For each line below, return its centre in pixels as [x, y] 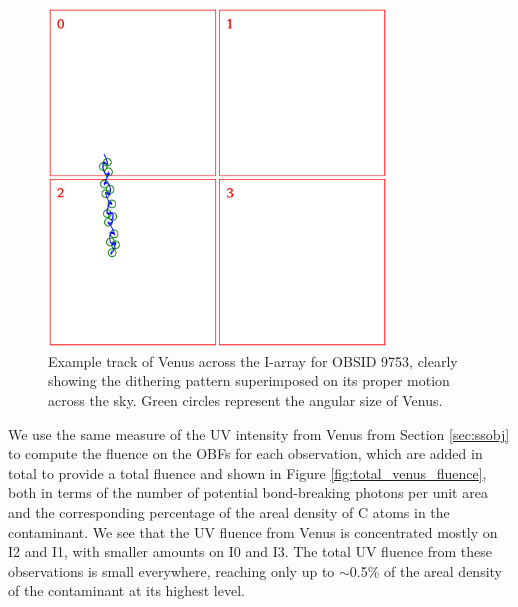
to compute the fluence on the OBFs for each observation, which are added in [245, 453]
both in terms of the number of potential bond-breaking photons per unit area [248, 492]
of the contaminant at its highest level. [126, 590]
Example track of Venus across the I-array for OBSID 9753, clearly [253, 360]
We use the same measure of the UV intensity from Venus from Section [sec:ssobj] [259, 433]
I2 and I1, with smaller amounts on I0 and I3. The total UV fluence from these [250, 551]
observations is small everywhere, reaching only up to [171, 570]
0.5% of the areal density [426, 570]
